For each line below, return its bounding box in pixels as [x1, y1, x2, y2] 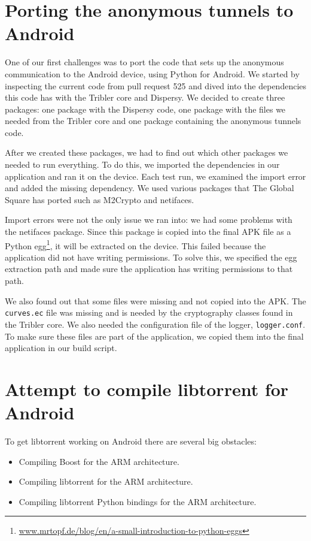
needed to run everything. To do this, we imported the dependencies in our [5, 158, 280, 171]
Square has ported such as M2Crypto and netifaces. [5, 193, 194, 205]
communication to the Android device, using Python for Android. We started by [5, 67, 300, 80]
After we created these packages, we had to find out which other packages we [5, 146, 288, 159]
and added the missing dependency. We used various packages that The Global [5, 182, 294, 194]
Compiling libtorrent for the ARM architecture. [19, 475, 193, 488]
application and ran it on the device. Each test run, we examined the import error [5, 170, 306, 182]
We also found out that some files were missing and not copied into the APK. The [5, 294, 306, 307]
